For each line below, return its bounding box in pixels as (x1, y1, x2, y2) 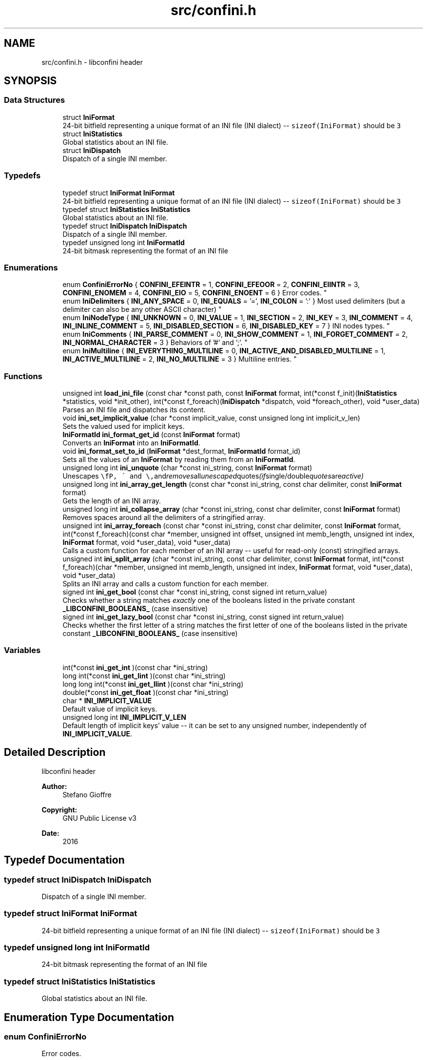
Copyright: (41, 805, 78, 814)
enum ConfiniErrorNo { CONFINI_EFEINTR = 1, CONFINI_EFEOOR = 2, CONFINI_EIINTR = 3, (62, 280, 360, 289)
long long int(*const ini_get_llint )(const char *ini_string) (62, 679, 244, 688)
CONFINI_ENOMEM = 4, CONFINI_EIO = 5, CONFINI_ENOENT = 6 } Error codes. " (62, 289, 327, 297)
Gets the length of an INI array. (62, 497, 161, 505)
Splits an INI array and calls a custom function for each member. (62, 579, 269, 588)
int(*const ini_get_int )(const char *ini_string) (62, 663, 208, 672)
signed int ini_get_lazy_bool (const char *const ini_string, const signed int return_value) (62, 613, 344, 621)
